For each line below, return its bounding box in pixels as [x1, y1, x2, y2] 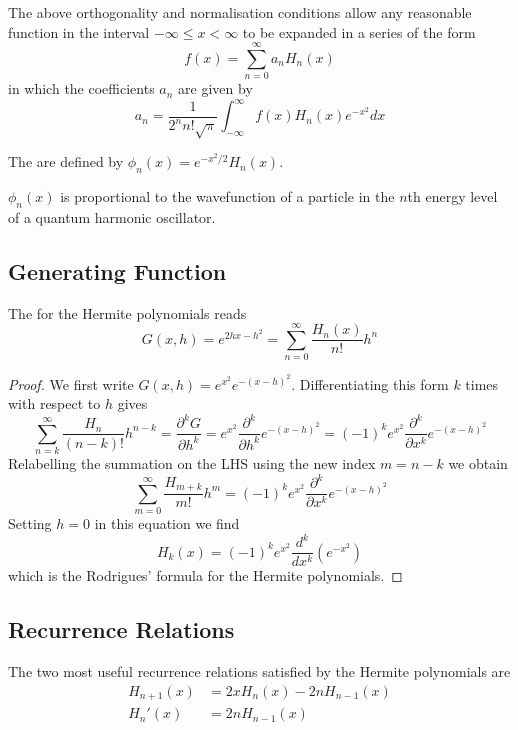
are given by [178, 78, 253, 99]
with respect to [8, 393, 101, 414]
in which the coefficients [8, 78, 155, 99]
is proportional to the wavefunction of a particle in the [60, 185, 395, 206]
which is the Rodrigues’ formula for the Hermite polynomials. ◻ [8, 565, 403, 586]
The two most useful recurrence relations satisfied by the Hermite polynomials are [8, 661, 511, 682]
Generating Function [8, 255, 227, 286]
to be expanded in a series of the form [242, 21, 476, 42]
